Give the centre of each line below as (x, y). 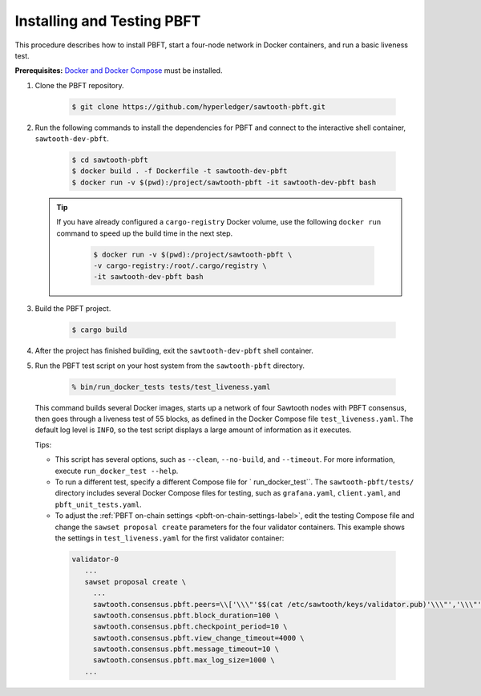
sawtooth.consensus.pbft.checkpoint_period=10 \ (190, 627)
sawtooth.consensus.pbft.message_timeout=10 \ (186, 649)
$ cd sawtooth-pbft (110, 160)
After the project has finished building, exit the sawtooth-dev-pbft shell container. (174, 351)
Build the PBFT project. (73, 309)
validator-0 (95, 559)
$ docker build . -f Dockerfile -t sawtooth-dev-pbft (180, 171)
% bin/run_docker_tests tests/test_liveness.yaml (171, 386)
